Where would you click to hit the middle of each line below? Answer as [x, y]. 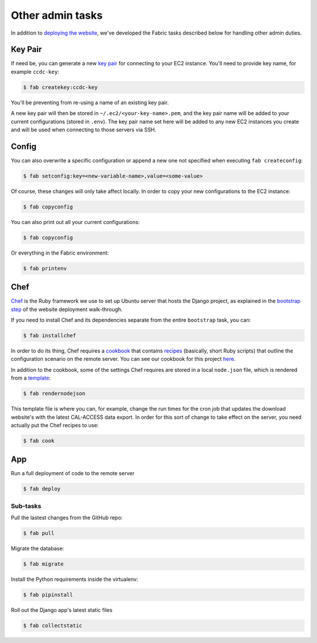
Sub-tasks [26, 506]
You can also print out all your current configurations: [75, 222]
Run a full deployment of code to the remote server [73, 473]
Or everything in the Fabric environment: [60, 253]
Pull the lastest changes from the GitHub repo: [67, 518]
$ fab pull [39, 533]
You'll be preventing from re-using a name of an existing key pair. [90, 102]
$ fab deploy [42, 489]
